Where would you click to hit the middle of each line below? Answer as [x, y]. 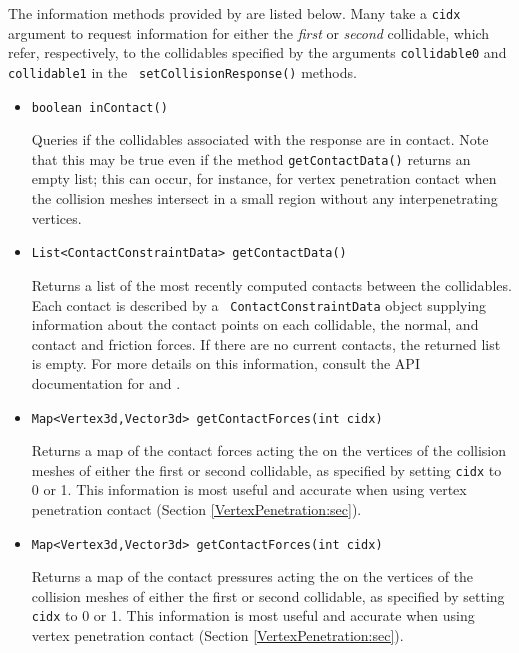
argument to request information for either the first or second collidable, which [249, 32]
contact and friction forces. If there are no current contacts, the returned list [266, 343]
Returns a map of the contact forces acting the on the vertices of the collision [269, 450]
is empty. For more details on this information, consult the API [225, 363]
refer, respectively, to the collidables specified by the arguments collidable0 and [257, 52]
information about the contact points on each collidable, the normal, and [255, 324]
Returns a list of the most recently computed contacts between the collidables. [271, 284]
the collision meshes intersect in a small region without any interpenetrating [264, 198]
